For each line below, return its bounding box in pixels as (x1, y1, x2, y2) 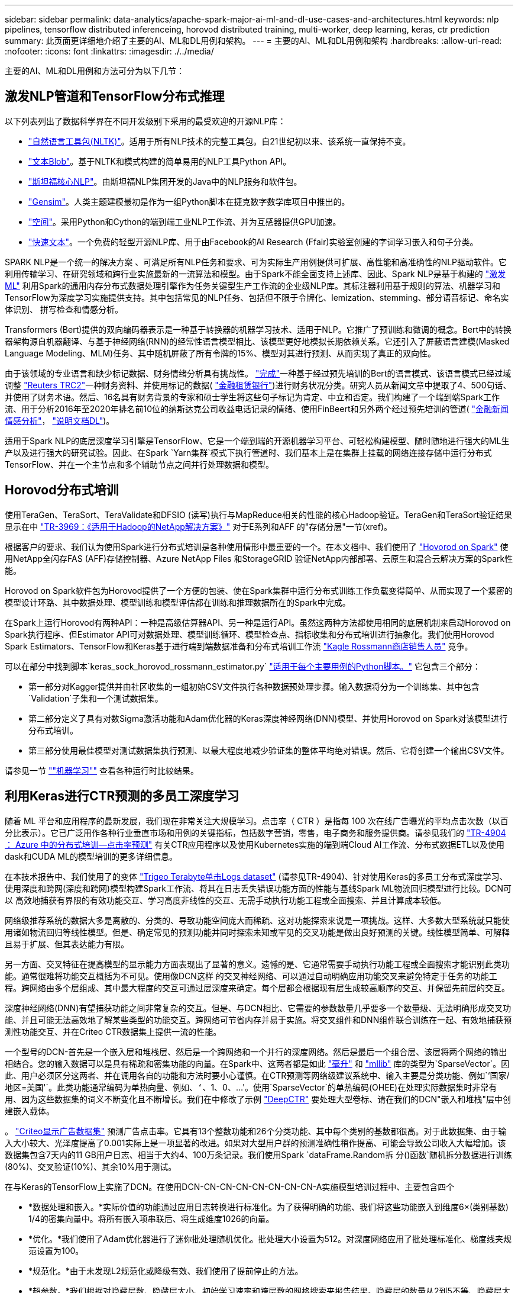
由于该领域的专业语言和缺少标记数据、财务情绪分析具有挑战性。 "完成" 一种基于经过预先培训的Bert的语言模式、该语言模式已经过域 (5, 368, 511, 378)
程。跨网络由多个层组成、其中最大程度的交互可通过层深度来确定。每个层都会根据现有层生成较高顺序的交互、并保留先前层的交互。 (5, 982, 510, 993)
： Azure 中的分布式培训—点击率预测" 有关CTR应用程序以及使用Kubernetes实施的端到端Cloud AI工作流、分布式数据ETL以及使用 (5, 839, 504, 850)
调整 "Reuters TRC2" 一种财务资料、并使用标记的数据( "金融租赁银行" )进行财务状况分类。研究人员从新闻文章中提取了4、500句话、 (5, 379, 511, 390)
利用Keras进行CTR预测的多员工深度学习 (5, 789, 239, 804)
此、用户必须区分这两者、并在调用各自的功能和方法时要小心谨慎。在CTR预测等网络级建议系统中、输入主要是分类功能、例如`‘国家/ (5, 1070, 510, 1080)
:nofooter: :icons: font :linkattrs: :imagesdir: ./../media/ (5, 46, 214, 56)
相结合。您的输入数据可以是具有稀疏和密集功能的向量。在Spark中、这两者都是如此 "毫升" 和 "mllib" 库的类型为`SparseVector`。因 (5, 1058, 510, 1069)
